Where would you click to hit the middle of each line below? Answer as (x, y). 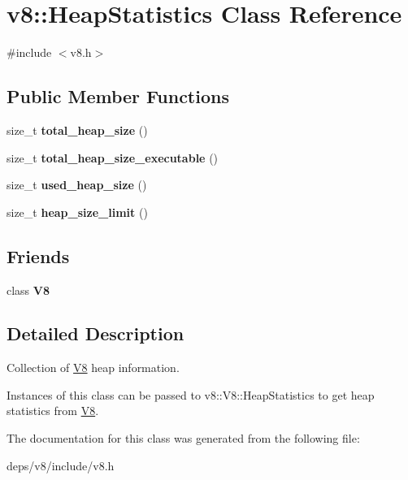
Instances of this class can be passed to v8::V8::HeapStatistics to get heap (191, 394)
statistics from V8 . (53, 411)
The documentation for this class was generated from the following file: (183, 438)
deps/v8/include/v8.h (61, 465)
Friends (38, 255)
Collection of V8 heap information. (93, 368)
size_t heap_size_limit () (77, 212)
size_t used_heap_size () (77, 185)
